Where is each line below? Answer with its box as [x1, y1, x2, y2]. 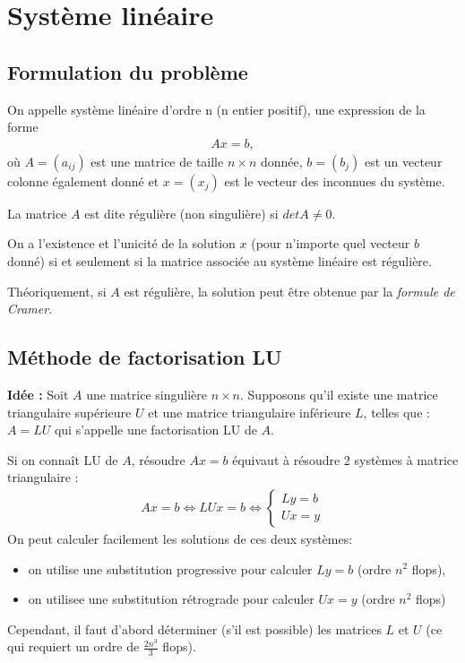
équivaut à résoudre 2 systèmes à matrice [232, 450, 459, 469]
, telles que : [363, 402, 430, 421]
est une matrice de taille [90, 151, 224, 170]
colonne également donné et [7, 171, 159, 190]
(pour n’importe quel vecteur [251, 234, 410, 253]
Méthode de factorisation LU [7, 343, 282, 371]
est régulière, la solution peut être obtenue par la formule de [124, 281, 455, 300]
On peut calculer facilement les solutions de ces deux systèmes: [7, 529, 353, 547]
